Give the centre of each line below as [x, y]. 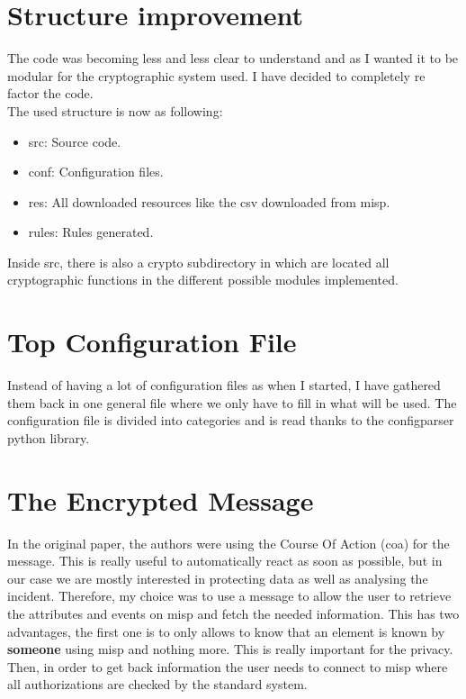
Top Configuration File [152, 342]
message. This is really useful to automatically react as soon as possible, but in [225, 561]
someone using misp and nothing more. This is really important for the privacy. [230, 649]
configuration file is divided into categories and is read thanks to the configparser [231, 420]
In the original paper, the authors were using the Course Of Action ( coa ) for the [229, 543]
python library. [49, 437]
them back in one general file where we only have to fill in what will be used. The [232, 402]
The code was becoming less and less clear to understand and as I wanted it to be [233, 58]
